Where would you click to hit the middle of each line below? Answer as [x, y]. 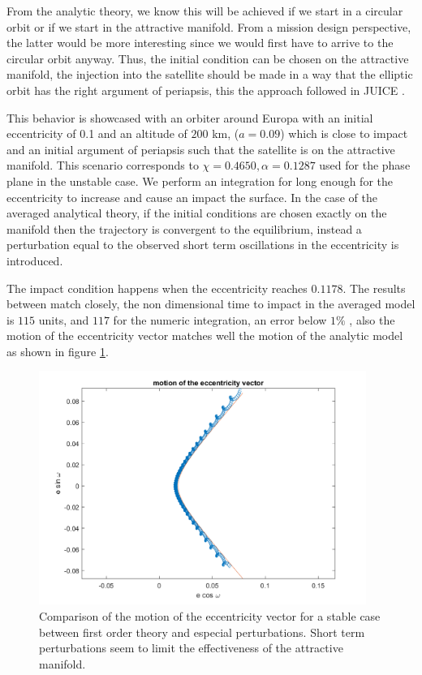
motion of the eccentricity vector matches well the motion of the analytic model [205, 335]
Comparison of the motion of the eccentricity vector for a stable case [210, 616]
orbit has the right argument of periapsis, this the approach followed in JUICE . [206, 90]
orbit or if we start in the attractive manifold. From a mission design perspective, [209, 26]
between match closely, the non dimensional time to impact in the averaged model [211, 304]
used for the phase [365, 165]
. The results [374, 288]
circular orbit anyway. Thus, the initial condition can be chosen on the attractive [208, 58]
